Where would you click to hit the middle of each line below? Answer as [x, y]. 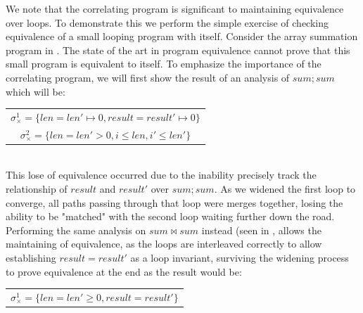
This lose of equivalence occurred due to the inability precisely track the [161, 175]
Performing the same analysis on [76, 230]
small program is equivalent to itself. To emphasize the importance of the [164, 64]
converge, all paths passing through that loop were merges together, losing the [174, 202]
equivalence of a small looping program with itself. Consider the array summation [182, 36]
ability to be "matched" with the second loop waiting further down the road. [170, 216]
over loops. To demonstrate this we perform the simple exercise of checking [167, 22]
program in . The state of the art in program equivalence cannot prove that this [178, 50]
